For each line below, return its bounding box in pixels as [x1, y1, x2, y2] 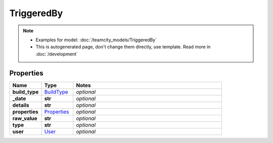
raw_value [12, 115, 37, 122]
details [12, 101, 30, 108]
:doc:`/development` [35, 51, 78, 57]
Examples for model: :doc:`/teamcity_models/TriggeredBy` [35, 37, 157, 43]
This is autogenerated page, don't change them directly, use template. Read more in [35, 44, 211, 50]
